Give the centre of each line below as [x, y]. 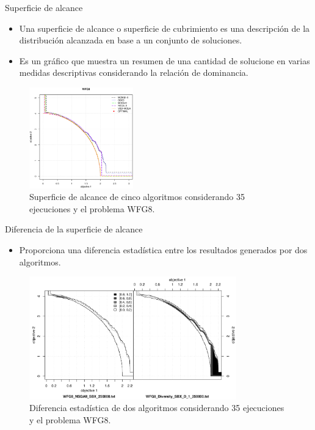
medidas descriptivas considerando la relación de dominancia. [134, 72]
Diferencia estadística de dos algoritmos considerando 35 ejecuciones [157, 408]
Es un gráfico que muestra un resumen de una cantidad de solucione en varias [165, 60]
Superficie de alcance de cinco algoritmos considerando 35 [137, 197]
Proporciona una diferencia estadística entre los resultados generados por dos [163, 249]
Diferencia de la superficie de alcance [74, 229]
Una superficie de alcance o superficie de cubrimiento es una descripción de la [165, 28]
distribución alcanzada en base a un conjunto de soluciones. [131, 40]
